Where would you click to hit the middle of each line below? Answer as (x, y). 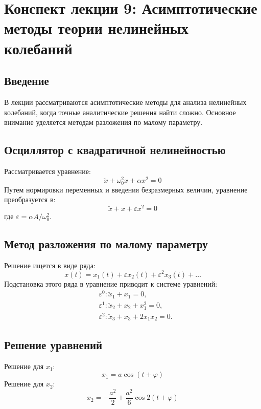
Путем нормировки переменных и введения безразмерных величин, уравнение (126, 189)
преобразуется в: (30, 199)
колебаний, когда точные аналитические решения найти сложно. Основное (120, 112)
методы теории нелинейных (96, 28)
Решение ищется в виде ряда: (50, 265)
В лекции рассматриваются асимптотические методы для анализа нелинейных (125, 102)
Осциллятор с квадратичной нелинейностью (115, 150)
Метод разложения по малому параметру (106, 244)
